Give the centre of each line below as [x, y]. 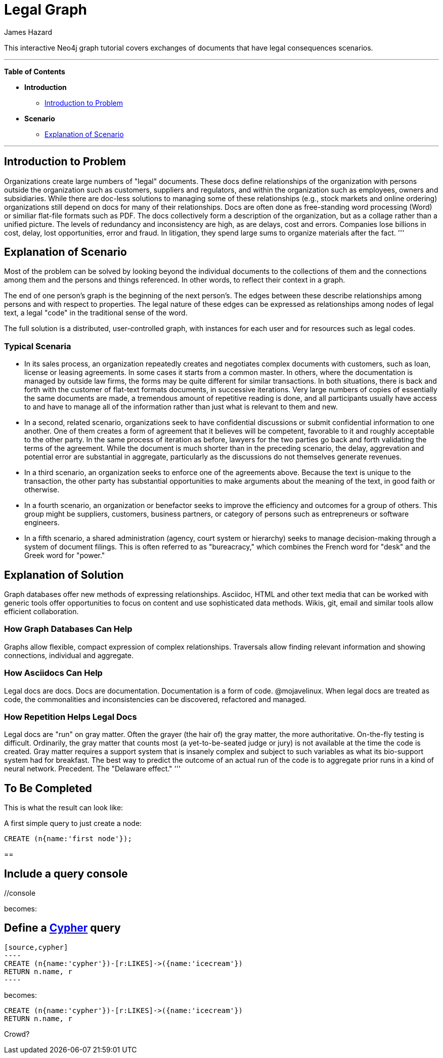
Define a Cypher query [62, 928]
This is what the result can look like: [64, 808]
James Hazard [28, 32]
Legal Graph [46, 10]
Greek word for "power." [65, 556]
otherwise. [42, 490]
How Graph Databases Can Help [68, 629]
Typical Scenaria [38, 346]
